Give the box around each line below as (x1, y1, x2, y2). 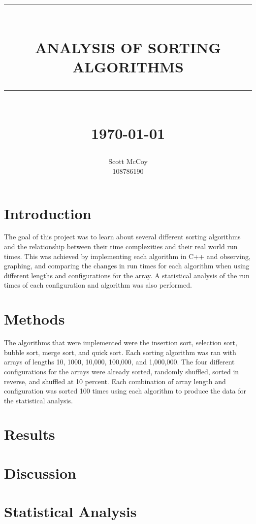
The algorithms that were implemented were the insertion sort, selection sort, (4, 337, 237, 348)
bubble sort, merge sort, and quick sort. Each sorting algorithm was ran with (4, 347, 236, 357)
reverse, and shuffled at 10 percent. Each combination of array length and (4, 376, 226, 386)
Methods (4, 309, 65, 329)
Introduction (4, 203, 92, 223)
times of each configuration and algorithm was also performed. (4, 280, 192, 290)
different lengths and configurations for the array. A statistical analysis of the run (4, 270, 250, 280)
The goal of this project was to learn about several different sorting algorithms (4, 231, 241, 242)
